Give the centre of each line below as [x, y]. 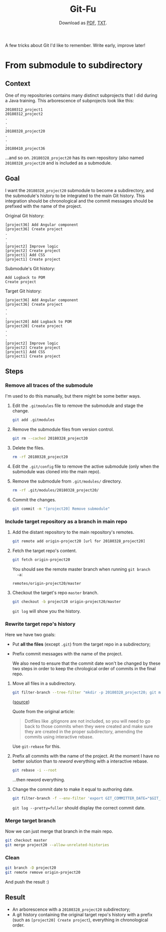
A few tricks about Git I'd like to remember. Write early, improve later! [75, 45]
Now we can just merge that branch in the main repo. [59, 831]
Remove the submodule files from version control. [63, 429]
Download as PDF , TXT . [83, 23]
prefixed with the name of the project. [44, 206]
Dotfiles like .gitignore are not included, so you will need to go [87, 721]
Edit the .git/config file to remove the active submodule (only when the [86, 466]
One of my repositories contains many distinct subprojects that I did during [81, 95]
